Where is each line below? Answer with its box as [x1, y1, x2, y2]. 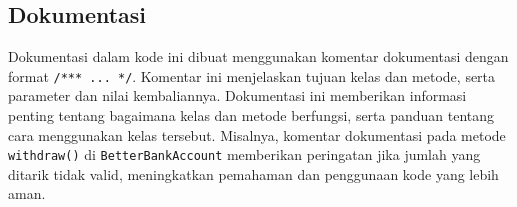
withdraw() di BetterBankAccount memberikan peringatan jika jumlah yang [8, 144, 481, 165]
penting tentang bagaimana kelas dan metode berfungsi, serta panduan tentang [8, 105, 495, 126]
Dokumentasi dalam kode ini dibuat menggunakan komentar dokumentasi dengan [8, 46, 509, 67]
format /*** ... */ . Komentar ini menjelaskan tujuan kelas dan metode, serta [8, 65, 496, 86]
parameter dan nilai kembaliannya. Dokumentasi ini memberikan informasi [8, 85, 467, 106]
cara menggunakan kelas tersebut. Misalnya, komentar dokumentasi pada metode [8, 124, 506, 145]
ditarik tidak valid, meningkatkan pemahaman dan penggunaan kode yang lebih [8, 163, 499, 184]
